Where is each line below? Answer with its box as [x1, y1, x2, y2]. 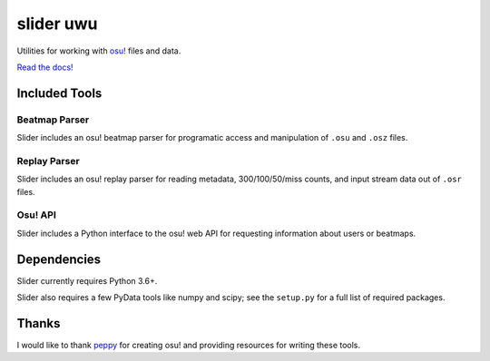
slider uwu [16, 14, 98, 34]
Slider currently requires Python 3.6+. [16, 275, 158, 286]
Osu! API [16, 209, 56, 221]
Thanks [16, 316, 61, 331]
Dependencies [16, 251, 102, 267]
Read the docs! [16, 62, 73, 73]
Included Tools [16, 85, 103, 101]
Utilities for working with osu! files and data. [16, 45, 181, 56]
